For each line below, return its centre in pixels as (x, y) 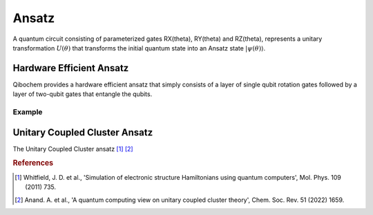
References (33, 163)
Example (28, 112)
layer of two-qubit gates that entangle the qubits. (83, 94)
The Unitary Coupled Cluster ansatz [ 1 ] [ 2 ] (73, 149)
